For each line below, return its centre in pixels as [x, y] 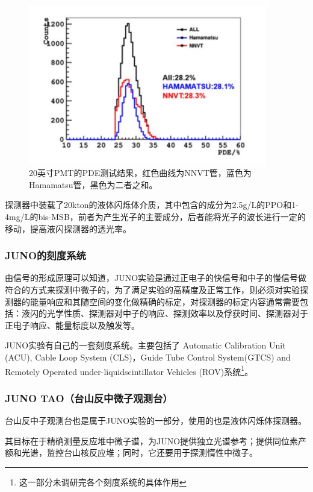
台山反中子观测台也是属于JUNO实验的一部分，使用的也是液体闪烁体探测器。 [156, 420]
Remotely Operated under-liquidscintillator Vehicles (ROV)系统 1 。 [129, 370]
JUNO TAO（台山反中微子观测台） [89, 398]
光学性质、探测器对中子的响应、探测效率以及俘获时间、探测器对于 [177, 313]
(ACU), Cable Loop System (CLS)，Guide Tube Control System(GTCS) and [148, 357]
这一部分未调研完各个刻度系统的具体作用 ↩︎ [103, 481]
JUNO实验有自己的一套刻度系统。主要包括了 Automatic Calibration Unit [145, 345]
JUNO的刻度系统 [45, 255]
